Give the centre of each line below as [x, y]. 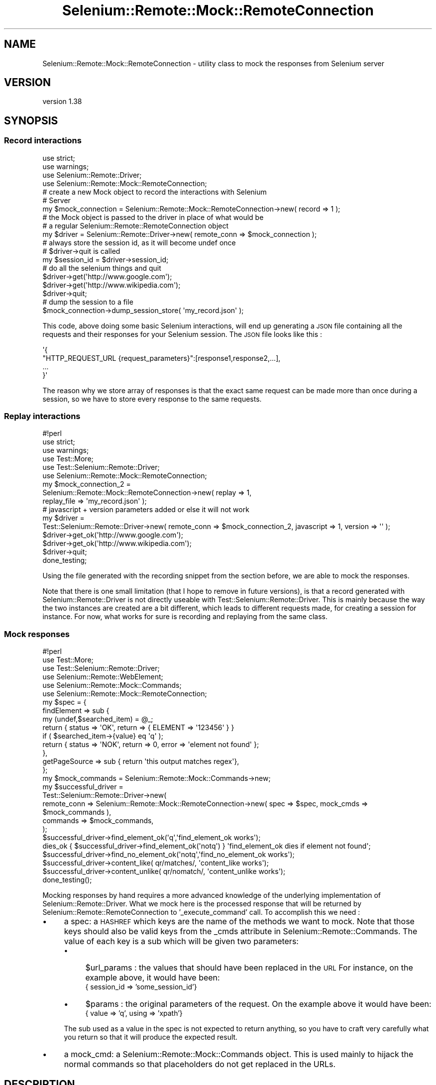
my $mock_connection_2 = [87, 484]
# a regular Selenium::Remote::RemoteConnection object [136, 225]
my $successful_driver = [83, 787]
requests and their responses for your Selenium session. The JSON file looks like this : [182, 334]
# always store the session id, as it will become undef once [139, 242]
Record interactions [43, 141]
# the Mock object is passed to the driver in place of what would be [153, 217]
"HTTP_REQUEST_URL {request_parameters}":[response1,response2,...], [162, 358]
